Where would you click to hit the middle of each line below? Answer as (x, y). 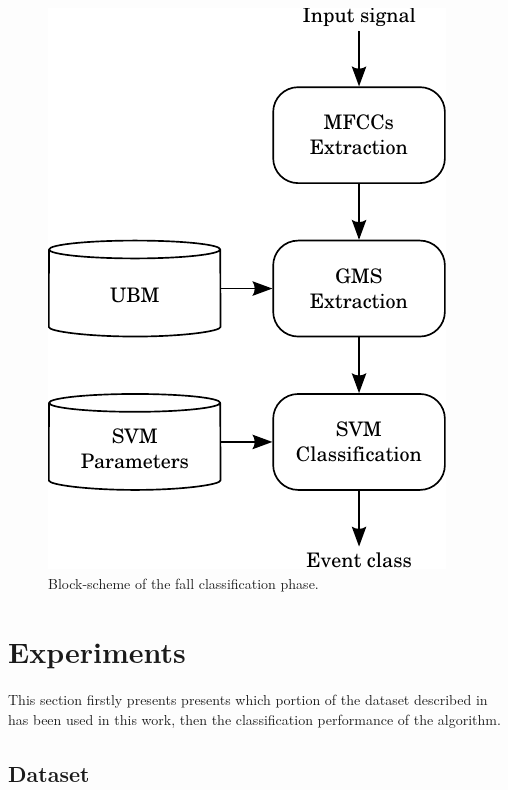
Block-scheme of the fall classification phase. (183, 582)
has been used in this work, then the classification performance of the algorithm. (254, 718)
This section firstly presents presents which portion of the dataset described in (248, 699)
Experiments (97, 651)
